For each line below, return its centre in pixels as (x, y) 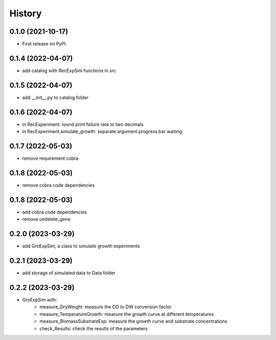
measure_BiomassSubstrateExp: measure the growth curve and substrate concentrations (133, 321)
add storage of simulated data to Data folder (69, 273)
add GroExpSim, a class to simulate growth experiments (81, 246)
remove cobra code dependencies (59, 185)
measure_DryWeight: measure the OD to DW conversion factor (106, 307)
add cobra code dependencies (54, 212)
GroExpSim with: (40, 300)
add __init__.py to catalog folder (55, 97)
